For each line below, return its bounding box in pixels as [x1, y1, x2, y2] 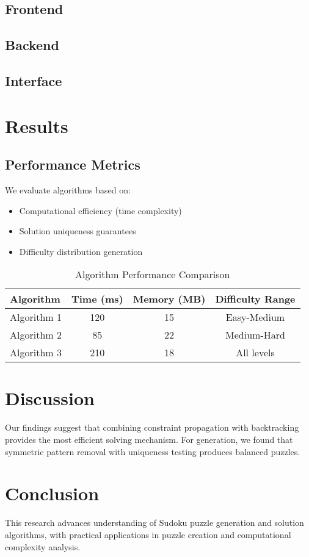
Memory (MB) [133, 292, 206, 306]
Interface [5, 71, 62, 90]
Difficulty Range [215, 292, 296, 306]
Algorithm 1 [10, 310, 62, 325]
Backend [5, 35, 59, 54]
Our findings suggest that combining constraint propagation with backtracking [5, 421, 299, 434]
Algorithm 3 [10, 345, 62, 360]
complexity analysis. [5, 540, 81, 553]
